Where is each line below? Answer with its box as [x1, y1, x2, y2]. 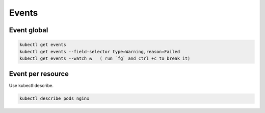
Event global [9, 26, 49, 34]
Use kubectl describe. [9, 83, 54, 89]
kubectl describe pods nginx [19, 96, 90, 101]
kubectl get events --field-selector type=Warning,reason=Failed [19, 49, 180, 54]
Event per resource [9, 70, 69, 78]
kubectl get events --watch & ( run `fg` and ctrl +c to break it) [19, 55, 190, 61]
